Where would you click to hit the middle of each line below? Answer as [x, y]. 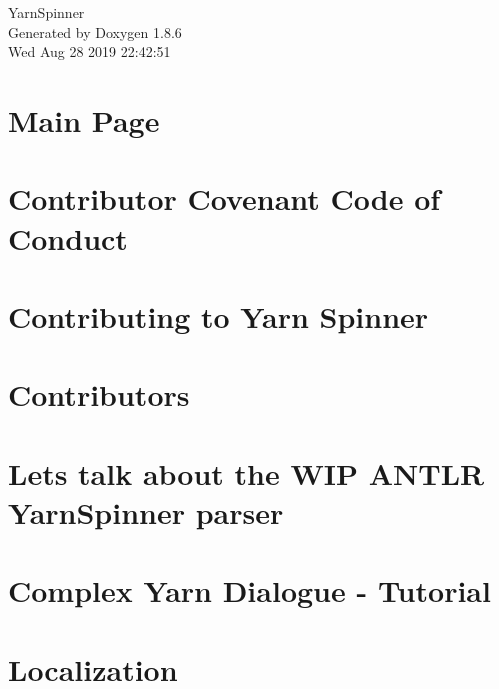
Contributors [99, 394]
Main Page [84, 119]
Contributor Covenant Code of [224, 198]
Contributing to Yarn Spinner [218, 315]
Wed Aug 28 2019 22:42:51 [89, 51]
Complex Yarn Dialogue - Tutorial [249, 590]
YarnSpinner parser [146, 511]
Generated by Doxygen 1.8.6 [95, 31]
